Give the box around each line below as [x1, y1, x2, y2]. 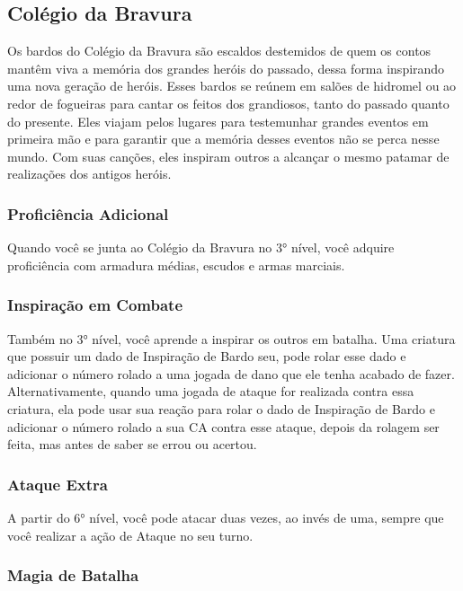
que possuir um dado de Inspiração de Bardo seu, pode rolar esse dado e [7, 347, 406, 366]
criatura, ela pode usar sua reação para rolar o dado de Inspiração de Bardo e [7, 399, 435, 418]
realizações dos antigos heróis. [7, 164, 172, 183]
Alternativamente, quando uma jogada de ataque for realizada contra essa [7, 382, 414, 401]
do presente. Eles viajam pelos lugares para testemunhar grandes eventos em [7, 111, 429, 130]
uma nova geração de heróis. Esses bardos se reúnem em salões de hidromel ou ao [7, 76, 457, 95]
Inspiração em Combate [7, 294, 183, 316]
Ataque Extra [7, 472, 108, 495]
